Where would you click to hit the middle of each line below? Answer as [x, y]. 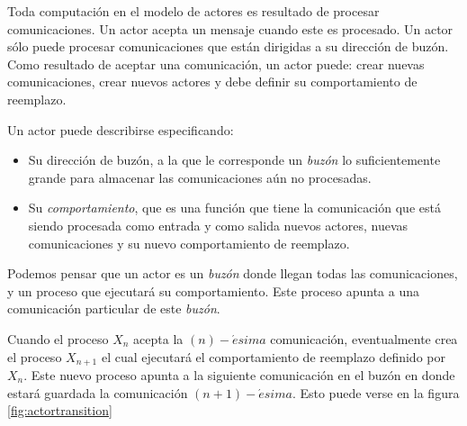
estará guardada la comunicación [98, 392]
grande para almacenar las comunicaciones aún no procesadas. [200, 177]
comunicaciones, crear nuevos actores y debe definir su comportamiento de [212, 82]
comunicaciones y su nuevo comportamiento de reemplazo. [189, 243]
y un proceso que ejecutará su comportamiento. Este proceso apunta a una [213, 290]
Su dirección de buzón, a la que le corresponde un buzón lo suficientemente [234, 160]
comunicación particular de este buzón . [114, 308]
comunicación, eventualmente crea [364, 338]
